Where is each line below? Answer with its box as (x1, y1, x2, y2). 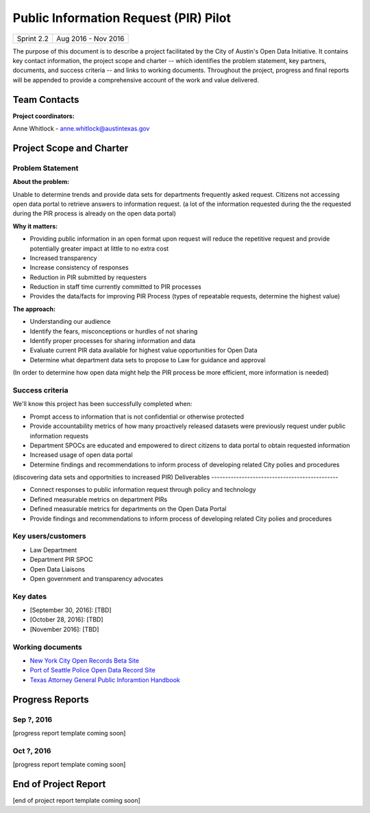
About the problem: (12, 178, 70, 186)
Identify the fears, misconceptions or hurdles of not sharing (29, 327, 198, 335)
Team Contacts (12, 93, 79, 106)
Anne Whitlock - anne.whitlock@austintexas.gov (12, 124, 150, 133)
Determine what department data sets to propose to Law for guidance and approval (29, 355, 266, 364)
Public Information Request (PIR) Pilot (12, 10, 231, 25)
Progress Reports (12, 694, 89, 705)
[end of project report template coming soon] (12, 797, 140, 804)
